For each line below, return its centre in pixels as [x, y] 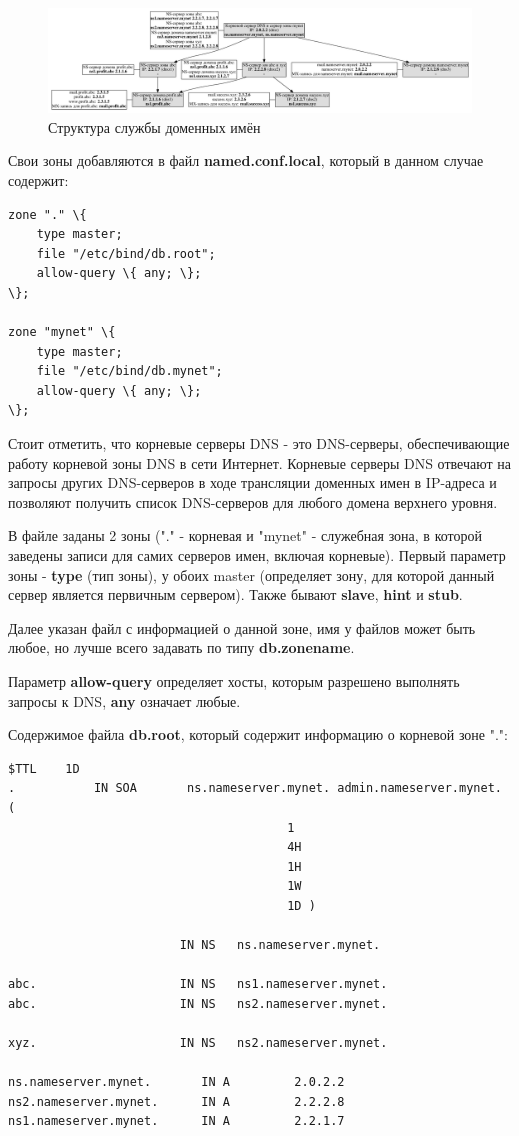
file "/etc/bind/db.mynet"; [129, 371]
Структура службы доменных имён [154, 126]
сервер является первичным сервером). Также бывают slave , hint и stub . [235, 594]
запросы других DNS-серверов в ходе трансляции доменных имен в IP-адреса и [252, 482]
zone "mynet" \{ [62, 332]
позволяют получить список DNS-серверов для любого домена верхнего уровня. [253, 501]
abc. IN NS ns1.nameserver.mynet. [198, 984]
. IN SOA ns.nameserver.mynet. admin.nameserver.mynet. [255, 788]
